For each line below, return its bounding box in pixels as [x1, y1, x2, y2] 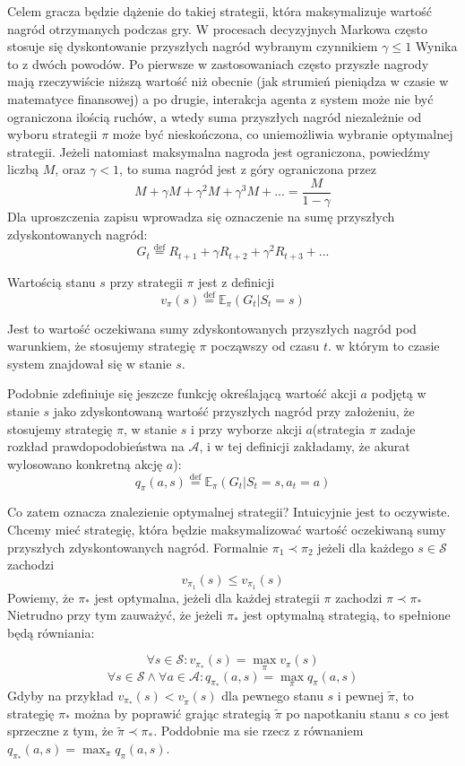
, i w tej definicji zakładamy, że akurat [199, 437, 410, 456]
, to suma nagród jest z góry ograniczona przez [119, 160, 377, 178]
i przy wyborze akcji [191, 419, 302, 438]
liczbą [7, 160, 39, 178]
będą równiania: [7, 622, 95, 641]
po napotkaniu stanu [286, 703, 400, 722]
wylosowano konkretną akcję [7, 454, 163, 473]
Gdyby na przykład [7, 685, 114, 704]
